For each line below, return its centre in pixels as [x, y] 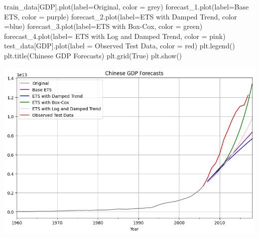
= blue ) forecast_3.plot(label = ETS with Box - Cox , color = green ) [103, 26]
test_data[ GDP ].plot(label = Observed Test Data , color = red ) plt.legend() [120, 46]
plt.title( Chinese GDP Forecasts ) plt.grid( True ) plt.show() [93, 55]
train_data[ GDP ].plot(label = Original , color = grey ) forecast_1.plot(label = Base [127, 6]
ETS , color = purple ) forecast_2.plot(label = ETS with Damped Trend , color [121, 16]
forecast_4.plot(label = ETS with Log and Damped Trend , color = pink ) [115, 36]
